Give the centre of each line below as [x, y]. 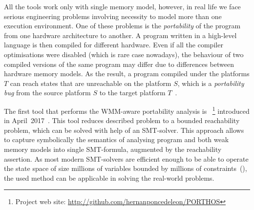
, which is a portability [211, 83]
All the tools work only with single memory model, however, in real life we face [122, 6]
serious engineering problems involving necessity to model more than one [113, 16]
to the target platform [132, 93]
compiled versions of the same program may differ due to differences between [119, 64]
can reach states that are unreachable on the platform [91, 83]
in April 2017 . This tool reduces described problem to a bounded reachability [122, 120]
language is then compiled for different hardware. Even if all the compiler [114, 45]
